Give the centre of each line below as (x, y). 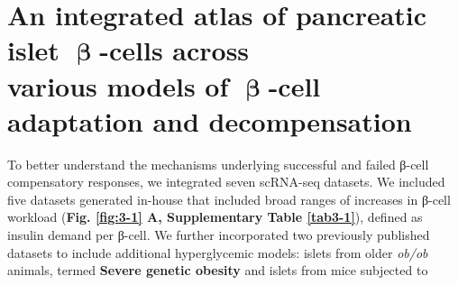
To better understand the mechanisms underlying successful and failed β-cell (218, 164)
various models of (118, 85)
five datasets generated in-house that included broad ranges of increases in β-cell (229, 199)
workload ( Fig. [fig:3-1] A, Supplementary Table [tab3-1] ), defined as (215, 217)
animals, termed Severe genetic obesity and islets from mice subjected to (218, 270)
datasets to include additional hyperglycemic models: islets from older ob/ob (218, 252)
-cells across (174, 50)
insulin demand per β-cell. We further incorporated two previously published (219, 235)
